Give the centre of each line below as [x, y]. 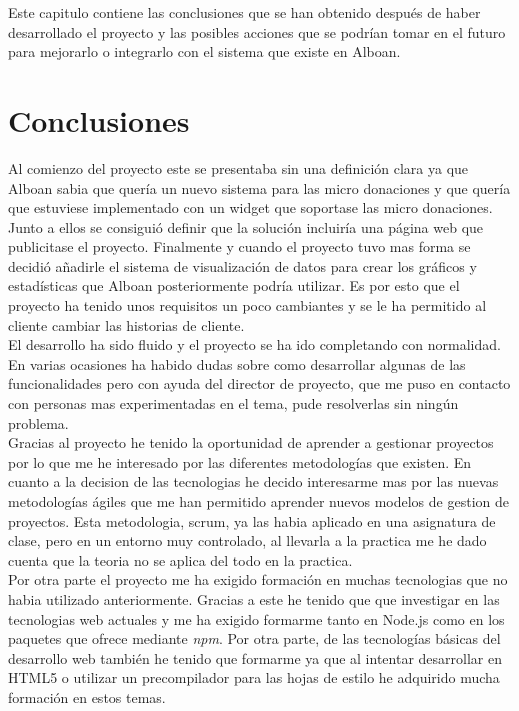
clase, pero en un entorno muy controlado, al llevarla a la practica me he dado [247, 540]
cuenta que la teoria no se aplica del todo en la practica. [180, 559]
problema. [38, 422]
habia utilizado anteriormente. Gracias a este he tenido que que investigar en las [254, 598]
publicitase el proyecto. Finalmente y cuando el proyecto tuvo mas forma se [239, 246]
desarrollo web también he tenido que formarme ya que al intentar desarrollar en [255, 657]
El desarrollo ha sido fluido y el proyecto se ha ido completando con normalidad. [254, 344]
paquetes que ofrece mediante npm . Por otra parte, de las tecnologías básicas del [254, 638]
